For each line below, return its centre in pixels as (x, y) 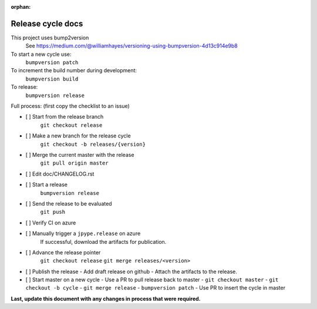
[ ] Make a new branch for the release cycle (78, 136)
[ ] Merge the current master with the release (80, 154)
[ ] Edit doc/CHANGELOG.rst (60, 174)
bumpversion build (52, 79)
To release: (24, 87)
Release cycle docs (47, 23)
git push (53, 212)
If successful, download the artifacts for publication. (103, 241)
